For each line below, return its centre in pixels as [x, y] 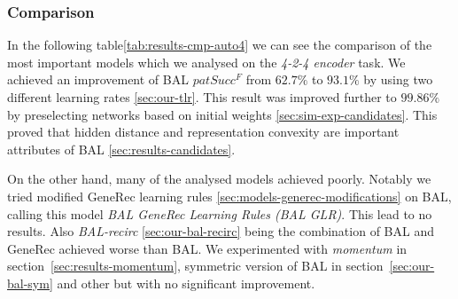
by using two [398, 79]
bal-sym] [30, 283]
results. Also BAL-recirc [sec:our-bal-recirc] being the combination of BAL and [221, 231]
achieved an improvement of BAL [98, 79]
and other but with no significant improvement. [186, 283]
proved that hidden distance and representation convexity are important [203, 132]
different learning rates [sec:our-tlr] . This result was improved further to [202, 97]
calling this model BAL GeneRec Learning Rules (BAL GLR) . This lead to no [220, 213]
